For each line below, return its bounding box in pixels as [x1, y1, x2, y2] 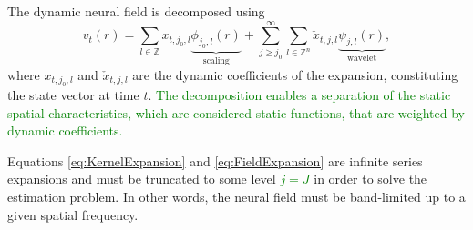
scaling [202, 56, 230, 66]
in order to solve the [314, 169, 427, 188]
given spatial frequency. [7, 205, 139, 224]
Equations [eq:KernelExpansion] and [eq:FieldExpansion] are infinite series [7, 151, 423, 170]
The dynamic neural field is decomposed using [7, 2, 265, 20]
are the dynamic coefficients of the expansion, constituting [132, 65, 458, 84]
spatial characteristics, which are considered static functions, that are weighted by [7, 103, 465, 122]
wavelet [346, 54, 377, 64]
